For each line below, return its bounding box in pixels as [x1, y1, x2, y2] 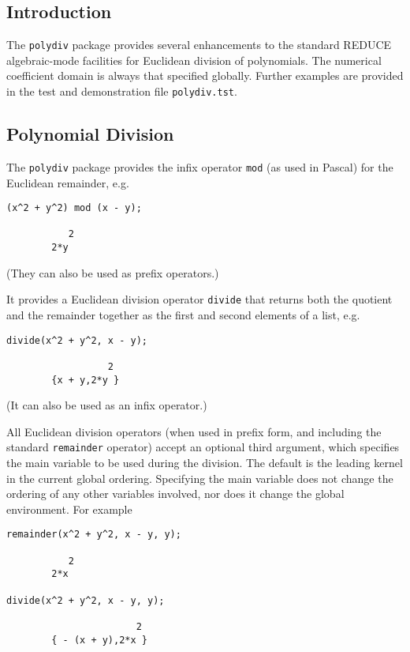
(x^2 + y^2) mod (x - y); [6, 202, 142, 214]
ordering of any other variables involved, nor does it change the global [6, 485, 345, 502]
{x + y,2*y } [51, 374, 120, 386]
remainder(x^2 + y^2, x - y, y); [6, 529, 181, 541]
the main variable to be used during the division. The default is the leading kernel [6, 454, 403, 471]
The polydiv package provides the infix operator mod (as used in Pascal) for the [6, 158, 393, 175]
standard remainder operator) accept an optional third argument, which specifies [6, 439, 400, 455]
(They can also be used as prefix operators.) [6, 264, 219, 281]
